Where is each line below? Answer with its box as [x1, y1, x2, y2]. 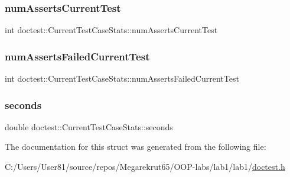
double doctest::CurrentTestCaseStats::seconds [5, 120, 173, 133]
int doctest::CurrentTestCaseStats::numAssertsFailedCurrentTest [5, 72, 239, 85]
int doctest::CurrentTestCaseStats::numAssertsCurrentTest [5, 24, 218, 36]
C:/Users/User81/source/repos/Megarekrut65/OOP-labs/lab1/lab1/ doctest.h [5, 160, 285, 173]
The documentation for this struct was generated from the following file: [5, 140, 266, 153]
